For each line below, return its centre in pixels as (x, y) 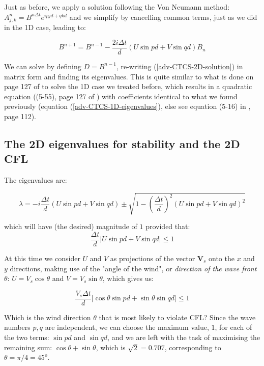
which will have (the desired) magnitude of (71, 226)
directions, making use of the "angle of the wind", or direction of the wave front (133, 268)
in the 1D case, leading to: (45, 27)
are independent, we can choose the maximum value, (127, 327)
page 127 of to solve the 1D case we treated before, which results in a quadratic (128, 86)
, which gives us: (128, 278)
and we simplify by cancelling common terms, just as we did (163, 17)
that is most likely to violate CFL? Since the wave (177, 317)
